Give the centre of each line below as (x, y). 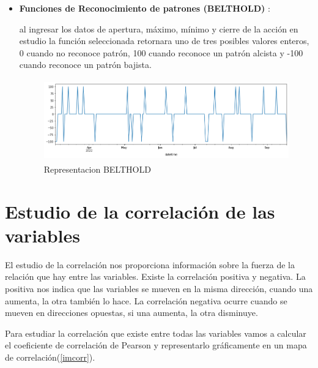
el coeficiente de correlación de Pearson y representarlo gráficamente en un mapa (156, 345)
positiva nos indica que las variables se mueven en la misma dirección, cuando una (159, 288)
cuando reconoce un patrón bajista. (85, 65)
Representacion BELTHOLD (97, 169)
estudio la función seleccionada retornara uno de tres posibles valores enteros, (164, 41)
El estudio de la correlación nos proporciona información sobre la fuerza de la (150, 264)
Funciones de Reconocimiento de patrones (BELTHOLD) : (145, 8)
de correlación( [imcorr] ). (50, 357)
